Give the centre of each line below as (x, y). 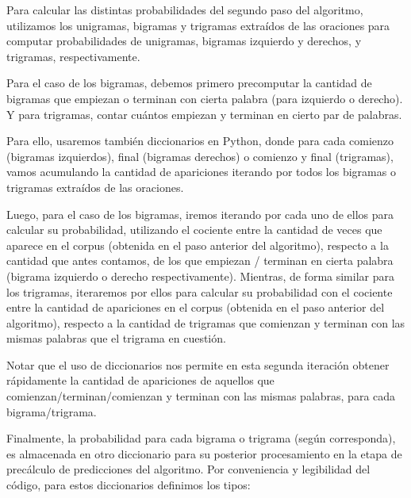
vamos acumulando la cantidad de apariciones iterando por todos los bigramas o (201, 172)
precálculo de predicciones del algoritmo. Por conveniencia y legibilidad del (188, 469)
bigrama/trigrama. (52, 411)
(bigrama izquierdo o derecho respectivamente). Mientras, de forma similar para (200, 276)
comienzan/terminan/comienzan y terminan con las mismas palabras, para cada (201, 396)
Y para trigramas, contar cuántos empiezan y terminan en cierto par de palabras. (204, 114)
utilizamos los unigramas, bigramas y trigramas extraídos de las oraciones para (198, 25)
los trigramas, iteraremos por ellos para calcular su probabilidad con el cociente (200, 291)
